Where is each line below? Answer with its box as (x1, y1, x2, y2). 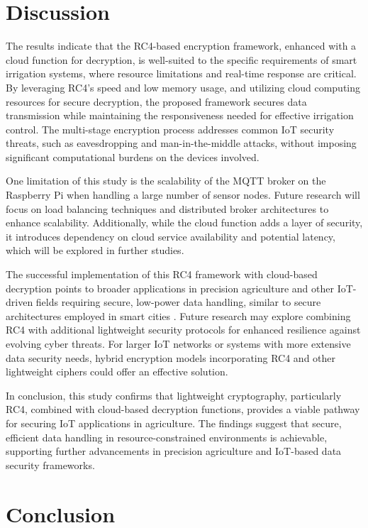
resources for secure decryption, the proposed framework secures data (6, 94, 307, 109)
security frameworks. (6, 457, 95, 472)
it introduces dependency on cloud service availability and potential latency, (6, 229, 335, 243)
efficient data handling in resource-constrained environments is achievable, (6, 429, 328, 444)
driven (6, 295, 33, 309)
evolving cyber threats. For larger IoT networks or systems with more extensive (6, 336, 351, 351)
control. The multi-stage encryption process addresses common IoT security (6, 121, 335, 136)
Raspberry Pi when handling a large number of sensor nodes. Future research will (6, 187, 360, 202)
